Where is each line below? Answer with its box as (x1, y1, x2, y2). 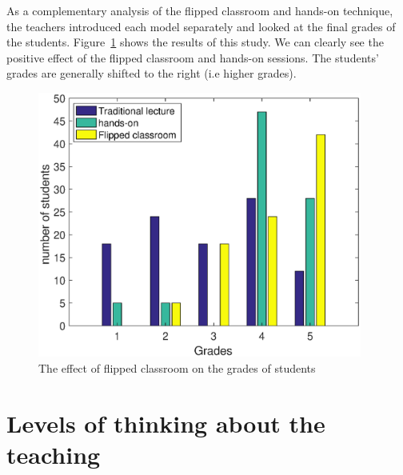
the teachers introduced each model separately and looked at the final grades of (6, 18, 396, 34)
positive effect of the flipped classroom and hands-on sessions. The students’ (6, 49, 379, 66)
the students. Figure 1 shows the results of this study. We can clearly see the (6, 34, 384, 50)
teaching (6, 437, 101, 470)
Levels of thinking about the (6, 406, 325, 439)
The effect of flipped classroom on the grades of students (38, 359, 316, 376)
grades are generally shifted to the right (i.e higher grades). (6, 65, 297, 82)
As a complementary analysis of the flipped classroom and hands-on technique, (6, 2, 393, 18)
